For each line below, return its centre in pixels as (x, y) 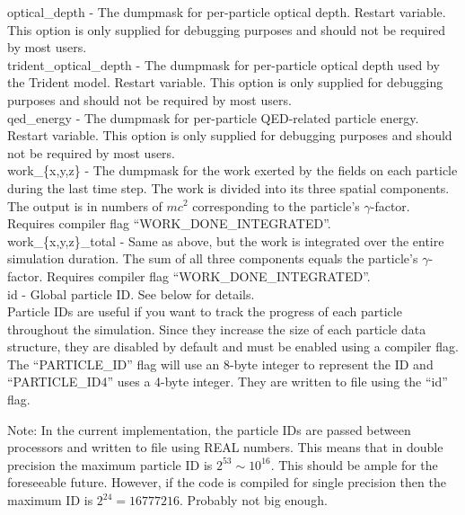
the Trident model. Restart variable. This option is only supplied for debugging (225, 82)
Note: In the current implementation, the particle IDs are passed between (209, 429)
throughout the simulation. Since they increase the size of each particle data (217, 329)
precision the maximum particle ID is (110, 464)
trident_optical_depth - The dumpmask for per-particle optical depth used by (224, 64)
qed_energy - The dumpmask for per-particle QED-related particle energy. (213, 117)
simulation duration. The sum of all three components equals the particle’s (213, 258)
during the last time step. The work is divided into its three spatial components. (228, 187)
